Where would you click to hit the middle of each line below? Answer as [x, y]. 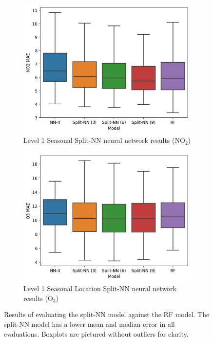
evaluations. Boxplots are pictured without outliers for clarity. [96, 333]
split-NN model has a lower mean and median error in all [89, 324]
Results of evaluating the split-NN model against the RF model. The [107, 314]
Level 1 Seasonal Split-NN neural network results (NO [104, 140]
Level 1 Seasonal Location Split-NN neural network [100, 288]
